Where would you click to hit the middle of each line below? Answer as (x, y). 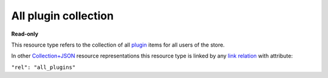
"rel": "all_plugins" (43, 67)
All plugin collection (63, 16)
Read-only (25, 34)
